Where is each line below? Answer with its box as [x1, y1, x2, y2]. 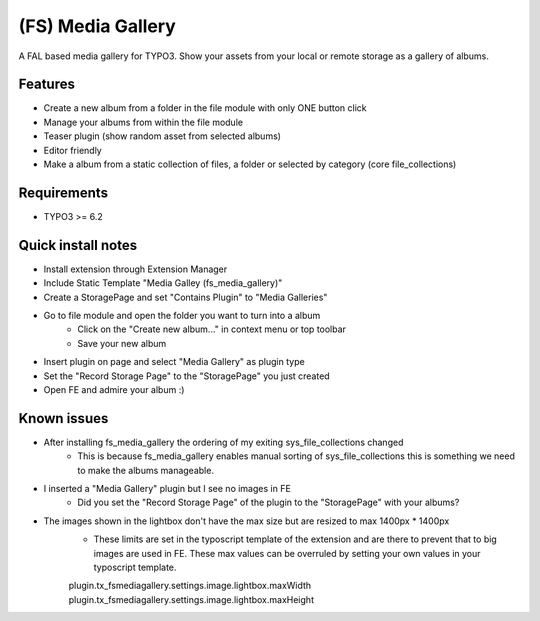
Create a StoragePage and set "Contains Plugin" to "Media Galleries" [43, 291, 328, 303]
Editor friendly [43, 144, 102, 156]
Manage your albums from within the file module [43, 116, 244, 128]
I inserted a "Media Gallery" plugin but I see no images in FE [43, 483, 292, 495]
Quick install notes [18, 236, 138, 254]
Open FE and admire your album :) [43, 383, 185, 395]
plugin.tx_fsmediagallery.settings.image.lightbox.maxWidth [68, 580, 312, 592]
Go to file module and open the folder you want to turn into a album [43, 310, 321, 321]
